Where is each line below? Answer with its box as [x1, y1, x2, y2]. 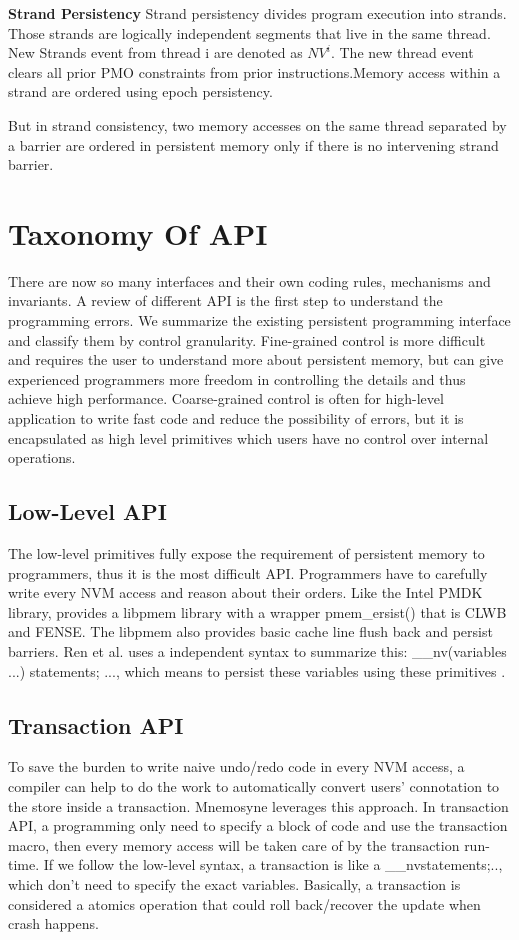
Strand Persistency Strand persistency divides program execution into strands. [8, 3, 507, 23]
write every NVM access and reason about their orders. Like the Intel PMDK [8, 582, 483, 603]
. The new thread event [330, 42, 474, 63]
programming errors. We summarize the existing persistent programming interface [8, 310, 511, 331]
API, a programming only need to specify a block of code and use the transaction [8, 815, 508, 836]
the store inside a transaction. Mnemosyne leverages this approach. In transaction [8, 795, 509, 816]
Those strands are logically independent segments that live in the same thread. [8, 22, 491, 43]
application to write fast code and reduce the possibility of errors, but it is [8, 408, 464, 429]
